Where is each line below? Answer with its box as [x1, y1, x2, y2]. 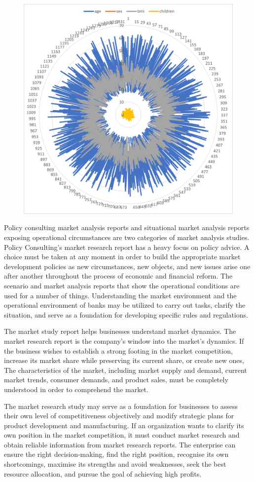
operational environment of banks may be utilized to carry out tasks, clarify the [4, 300, 246, 310]
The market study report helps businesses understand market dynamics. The [4, 326, 236, 336]
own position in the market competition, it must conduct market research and [4, 430, 240, 440]
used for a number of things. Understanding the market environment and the [4, 290, 237, 300]
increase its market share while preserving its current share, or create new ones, [4, 355, 244, 365]
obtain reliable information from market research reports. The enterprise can [4, 439, 236, 449]
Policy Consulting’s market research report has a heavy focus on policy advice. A [4, 241, 250, 252]
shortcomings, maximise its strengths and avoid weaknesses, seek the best [4, 459, 226, 469]
